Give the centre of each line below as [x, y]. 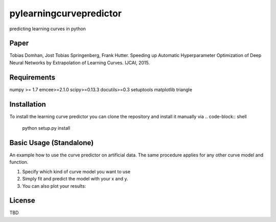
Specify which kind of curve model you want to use [76, 171]
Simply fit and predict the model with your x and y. [75, 179]
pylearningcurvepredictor [66, 13]
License [22, 201]
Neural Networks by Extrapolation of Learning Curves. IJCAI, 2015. [80, 63]
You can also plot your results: [54, 186]
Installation [28, 104]
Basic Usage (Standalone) [52, 143]
